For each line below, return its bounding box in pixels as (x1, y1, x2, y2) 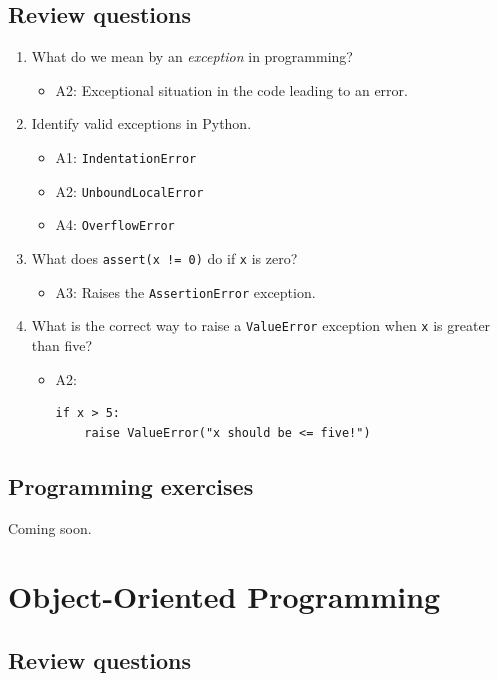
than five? (31, 334, 93, 355)
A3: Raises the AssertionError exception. (55, 281, 316, 302)
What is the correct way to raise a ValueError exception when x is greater (31, 315, 491, 336)
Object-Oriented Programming (8, 576, 441, 617)
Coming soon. (8, 517, 92, 538)
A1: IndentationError (55, 146, 197, 167)
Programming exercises (8, 470, 254, 501)
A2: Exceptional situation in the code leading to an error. (55, 79, 408, 100)
